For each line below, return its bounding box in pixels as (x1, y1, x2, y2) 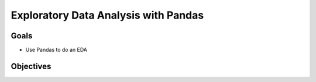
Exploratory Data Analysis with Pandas (11, 9, 204, 22)
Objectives (11, 61, 51, 71)
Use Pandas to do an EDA (25, 47, 88, 54)
